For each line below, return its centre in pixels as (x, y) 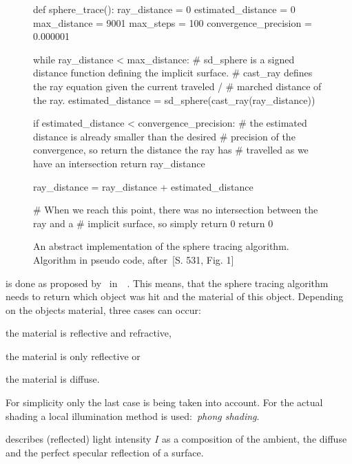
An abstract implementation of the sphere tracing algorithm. (161, 246)
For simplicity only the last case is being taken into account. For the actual (164, 402)
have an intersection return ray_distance (119, 163)
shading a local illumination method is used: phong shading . (133, 415)
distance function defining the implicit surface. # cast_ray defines (173, 73)
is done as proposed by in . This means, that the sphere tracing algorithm (167, 283)
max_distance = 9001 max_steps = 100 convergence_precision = (173, 22)
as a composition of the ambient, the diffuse (254, 439)
